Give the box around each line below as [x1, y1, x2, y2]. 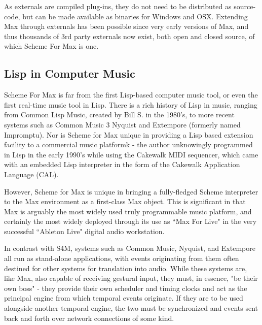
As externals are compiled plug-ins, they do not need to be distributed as [4, 1, 232, 11]
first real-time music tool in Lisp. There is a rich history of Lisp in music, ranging [4, 99, 257, 110]
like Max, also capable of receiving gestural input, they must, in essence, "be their [4, 273, 258, 283]
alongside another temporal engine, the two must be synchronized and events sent [4, 303, 258, 313]
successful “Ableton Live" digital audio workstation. [4, 225, 165, 236]
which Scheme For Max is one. [4, 41, 99, 51]
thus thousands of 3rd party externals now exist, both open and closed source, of [4, 30, 255, 41]
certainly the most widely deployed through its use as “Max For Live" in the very [4, 216, 257, 226]
